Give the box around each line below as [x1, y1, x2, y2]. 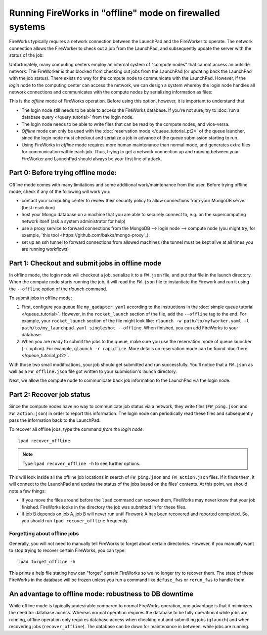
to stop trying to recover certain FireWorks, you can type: [9, 547, 126, 553]
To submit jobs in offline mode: [9, 295, 72, 301]
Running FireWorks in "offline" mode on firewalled [9, 7, 220, 18]
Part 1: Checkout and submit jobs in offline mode [9, 259, 162, 267]
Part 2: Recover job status [9, 391, 91, 399]
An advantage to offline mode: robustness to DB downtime [9, 590, 194, 598]
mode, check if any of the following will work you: [9, 188, 111, 194]
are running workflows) [21, 246, 69, 252]
